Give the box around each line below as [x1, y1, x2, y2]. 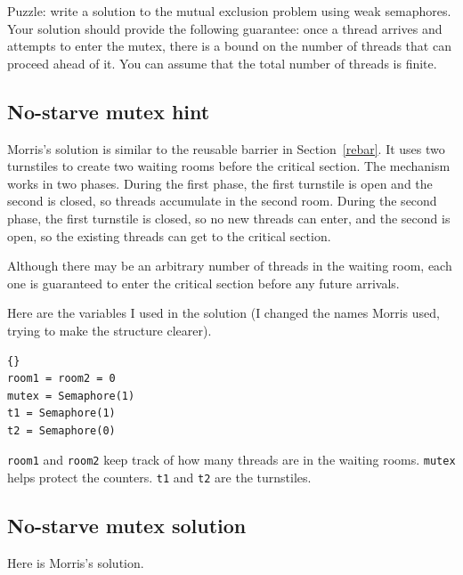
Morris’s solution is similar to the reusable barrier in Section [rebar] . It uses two [7, 139, 445, 158]
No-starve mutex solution [7, 512, 247, 539]
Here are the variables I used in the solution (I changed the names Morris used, [7, 304, 440, 322]
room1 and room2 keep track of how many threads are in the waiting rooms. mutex [7, 450, 456, 469]
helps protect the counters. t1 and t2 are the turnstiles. [7, 468, 312, 487]
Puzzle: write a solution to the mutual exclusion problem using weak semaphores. [7, 2, 451, 20]
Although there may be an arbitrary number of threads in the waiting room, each [7, 256, 452, 275]
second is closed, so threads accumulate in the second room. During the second [7, 191, 437, 210]
